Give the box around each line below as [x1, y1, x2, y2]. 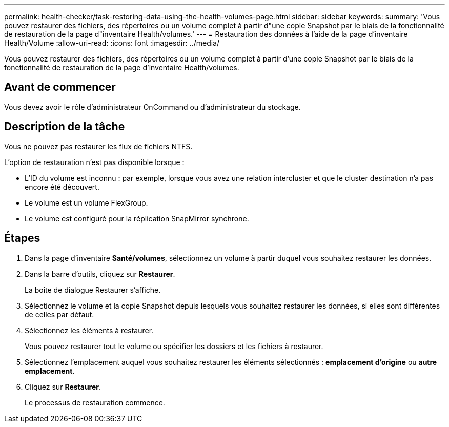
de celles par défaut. [25, 310, 94, 319]
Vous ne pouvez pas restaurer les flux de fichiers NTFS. [4, 141, 193, 151]
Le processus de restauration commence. [25, 398, 165, 407]
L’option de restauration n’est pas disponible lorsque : [4, 157, 185, 167]
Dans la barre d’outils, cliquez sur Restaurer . [25, 269, 175, 278]
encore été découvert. [25, 182, 99, 191]
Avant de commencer [4, 80, 116, 94]
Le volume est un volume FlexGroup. [25, 198, 148, 207]
